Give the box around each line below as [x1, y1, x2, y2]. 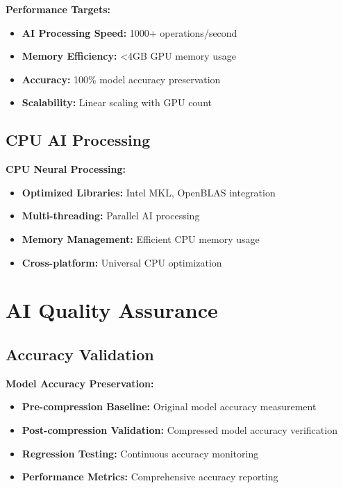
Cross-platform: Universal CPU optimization [22, 255, 222, 269]
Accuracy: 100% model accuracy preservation [22, 71, 221, 86]
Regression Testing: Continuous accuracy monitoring [22, 446, 259, 460]
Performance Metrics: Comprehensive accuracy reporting [22, 469, 278, 484]
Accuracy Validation [6, 343, 154, 364]
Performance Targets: [6, 2, 111, 16]
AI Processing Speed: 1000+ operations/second [22, 25, 237, 40]
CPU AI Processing [6, 129, 151, 151]
